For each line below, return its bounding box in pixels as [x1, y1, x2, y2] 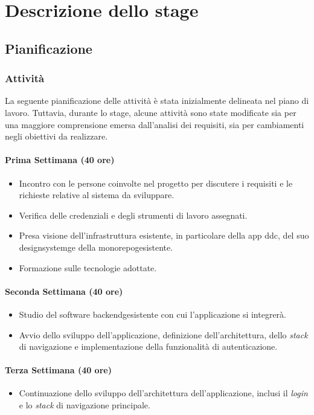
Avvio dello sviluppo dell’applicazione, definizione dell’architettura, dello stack [19, 328, 308, 341]
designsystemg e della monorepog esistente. [19, 240, 173, 253]
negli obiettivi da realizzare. [5, 130, 108, 143]
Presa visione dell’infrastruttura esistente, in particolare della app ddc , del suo [19, 229, 309, 242]
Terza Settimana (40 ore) [5, 364, 112, 376]
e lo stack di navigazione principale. [19, 399, 150, 411]
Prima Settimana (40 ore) [5, 153, 115, 166]
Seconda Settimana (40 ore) [5, 285, 123, 297]
